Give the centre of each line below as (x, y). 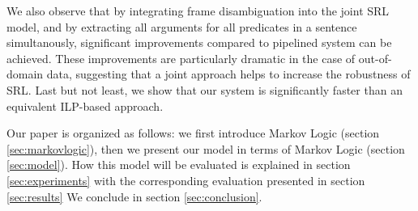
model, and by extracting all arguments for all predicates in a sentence (182, 26)
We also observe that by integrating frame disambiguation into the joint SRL (198, 11)
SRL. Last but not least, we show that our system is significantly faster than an (205, 89)
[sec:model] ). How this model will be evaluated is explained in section (179, 165)
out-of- (375, 58)
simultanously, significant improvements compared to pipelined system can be (199, 42)
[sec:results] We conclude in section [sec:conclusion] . (134, 196)
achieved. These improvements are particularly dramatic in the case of (181, 58)
